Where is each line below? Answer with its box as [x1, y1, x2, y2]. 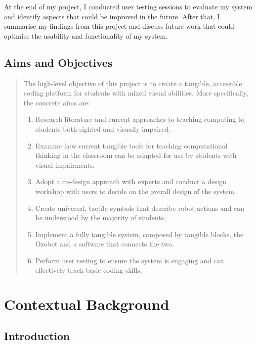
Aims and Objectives [4, 54, 113, 70]
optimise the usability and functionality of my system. [4, 30, 168, 41]
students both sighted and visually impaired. [35, 123, 171, 134]
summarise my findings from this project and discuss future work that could [4, 21, 234, 31]
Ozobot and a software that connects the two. [35, 239, 174, 249]
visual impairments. [35, 159, 95, 170]
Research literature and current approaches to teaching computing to [35, 114, 245, 124]
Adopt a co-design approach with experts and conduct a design [35, 176, 227, 187]
